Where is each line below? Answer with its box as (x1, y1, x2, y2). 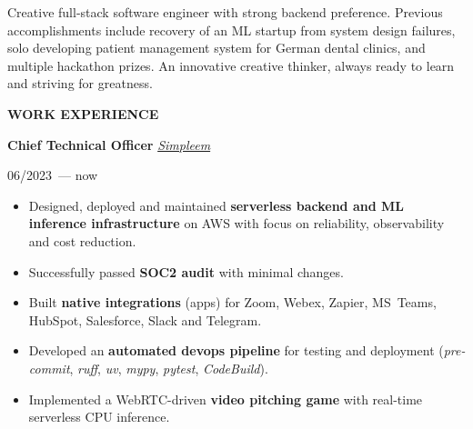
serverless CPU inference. (28, 407, 170, 426)
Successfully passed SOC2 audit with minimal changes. (28, 262, 344, 281)
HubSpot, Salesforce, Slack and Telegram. (28, 310, 262, 329)
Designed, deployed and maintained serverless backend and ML (28, 195, 404, 214)
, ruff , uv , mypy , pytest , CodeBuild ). (69, 358, 268, 377)
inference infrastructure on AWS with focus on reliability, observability (28, 214, 445, 233)
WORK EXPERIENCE (7, 104, 159, 123)
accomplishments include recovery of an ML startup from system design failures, (7, 20, 456, 39)
